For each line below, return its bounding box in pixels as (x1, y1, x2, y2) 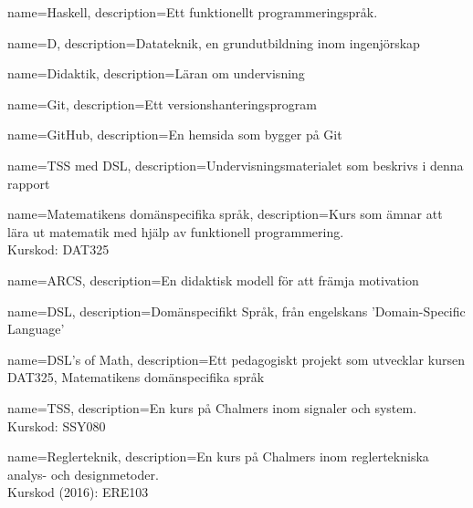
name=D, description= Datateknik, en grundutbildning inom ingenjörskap (7, 33, 420, 52)
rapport (7, 173, 50, 192)
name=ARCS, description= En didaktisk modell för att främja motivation (7, 270, 419, 289)
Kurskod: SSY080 (7, 416, 106, 435)
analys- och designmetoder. (7, 464, 159, 483)
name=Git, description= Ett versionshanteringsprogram (7, 94, 317, 113)
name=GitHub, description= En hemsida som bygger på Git (7, 125, 342, 144)
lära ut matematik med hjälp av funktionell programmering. (7, 222, 344, 241)
